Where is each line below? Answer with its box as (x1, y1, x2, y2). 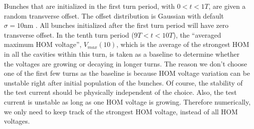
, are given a (208, 1, 246, 11)
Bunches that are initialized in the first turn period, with (4, 1, 175, 11)
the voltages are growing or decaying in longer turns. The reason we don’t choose (4, 58, 247, 68)
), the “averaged (173, 29, 221, 40)
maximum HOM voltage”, (4, 39, 82, 49)
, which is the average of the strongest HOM (116, 39, 250, 49)
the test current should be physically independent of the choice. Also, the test (4, 87, 237, 97)
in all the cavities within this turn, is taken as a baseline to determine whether (4, 48, 240, 59)
